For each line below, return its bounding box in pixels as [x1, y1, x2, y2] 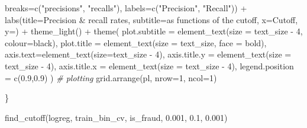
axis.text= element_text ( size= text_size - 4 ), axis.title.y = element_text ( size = [5, 48, 292, 60]
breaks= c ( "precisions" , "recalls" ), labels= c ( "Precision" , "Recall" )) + [5, 2, 247, 14]
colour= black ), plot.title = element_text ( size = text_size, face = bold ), [5, 36, 267, 49]
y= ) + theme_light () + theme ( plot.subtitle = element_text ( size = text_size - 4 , [5, 25, 303, 37]
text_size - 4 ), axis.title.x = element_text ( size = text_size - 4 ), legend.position [5, 59, 294, 72]
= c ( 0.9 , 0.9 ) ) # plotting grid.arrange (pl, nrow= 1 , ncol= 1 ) [5, 71, 217, 84]
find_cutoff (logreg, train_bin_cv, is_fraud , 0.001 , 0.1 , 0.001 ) [5, 111, 228, 123]
